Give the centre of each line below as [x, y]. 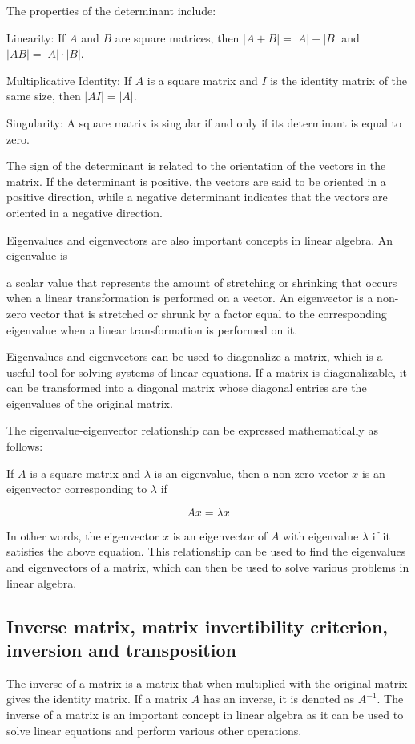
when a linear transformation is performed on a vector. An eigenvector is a [190, 298]
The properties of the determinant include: [111, 10]
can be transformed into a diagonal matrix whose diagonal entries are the [187, 388]
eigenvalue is [37, 255]
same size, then [44, 96]
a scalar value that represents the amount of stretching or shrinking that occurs [202, 282]
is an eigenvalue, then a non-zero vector [251, 473]
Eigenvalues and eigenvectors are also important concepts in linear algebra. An [200, 239]
